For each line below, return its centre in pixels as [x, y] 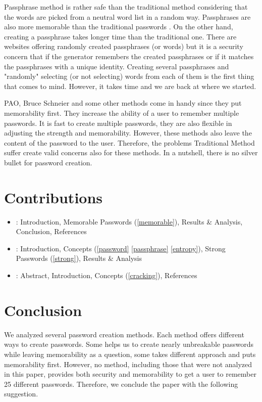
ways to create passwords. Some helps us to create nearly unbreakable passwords [129, 344]
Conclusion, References [51, 231]
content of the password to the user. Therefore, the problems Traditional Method [129, 142]
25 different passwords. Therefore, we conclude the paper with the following [121, 384]
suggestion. [21, 394]
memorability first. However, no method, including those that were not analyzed [128, 364]
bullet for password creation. [48, 162]
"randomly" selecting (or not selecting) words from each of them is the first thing [129, 76]
